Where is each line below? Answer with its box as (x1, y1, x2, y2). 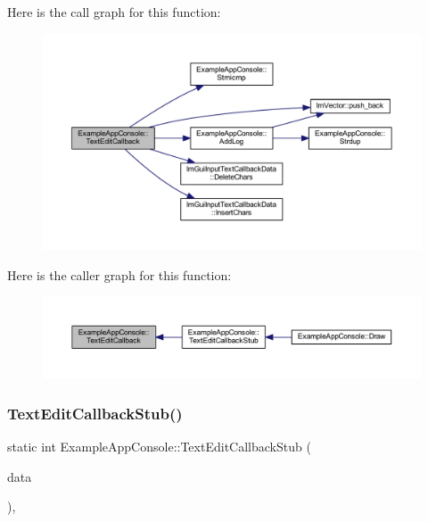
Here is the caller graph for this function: (7, 265, 232, 284)
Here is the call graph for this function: (7, 3, 221, 21)
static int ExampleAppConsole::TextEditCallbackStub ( (7, 437, 311, 456)
